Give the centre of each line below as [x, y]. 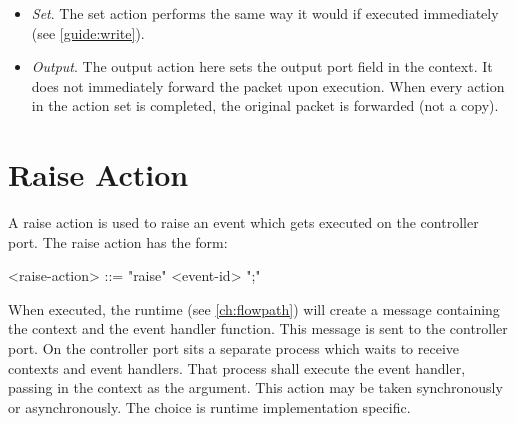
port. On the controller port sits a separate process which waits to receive [234, 348]
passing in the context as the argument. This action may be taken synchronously [255, 387]
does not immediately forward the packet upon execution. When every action [268, 85]
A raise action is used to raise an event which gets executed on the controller [243, 222]
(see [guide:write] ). [88, 32]
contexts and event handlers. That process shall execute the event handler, [237, 367]
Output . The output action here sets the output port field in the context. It [262, 66]
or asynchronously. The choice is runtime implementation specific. [209, 406]
